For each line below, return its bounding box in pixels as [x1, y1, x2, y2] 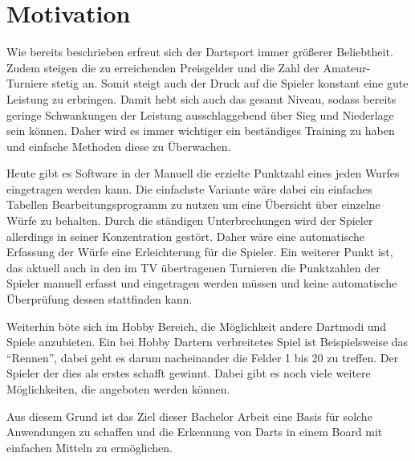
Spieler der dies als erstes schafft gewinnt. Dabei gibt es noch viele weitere [6, 365, 371, 381]
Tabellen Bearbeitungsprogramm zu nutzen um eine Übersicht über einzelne [6, 196, 380, 213]
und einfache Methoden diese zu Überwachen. [6, 137, 231, 154]
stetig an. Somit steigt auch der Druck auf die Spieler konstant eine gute [51, 75, 409, 92]
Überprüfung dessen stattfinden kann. [6, 291, 193, 308]
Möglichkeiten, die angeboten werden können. [6, 381, 230, 397]
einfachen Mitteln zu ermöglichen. [6, 439, 173, 455]
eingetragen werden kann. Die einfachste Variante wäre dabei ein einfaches [6, 180, 372, 197]
